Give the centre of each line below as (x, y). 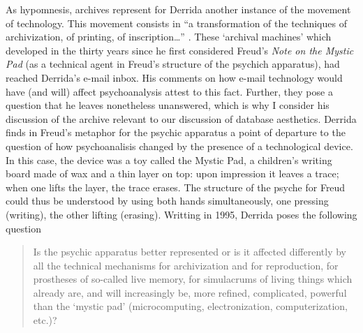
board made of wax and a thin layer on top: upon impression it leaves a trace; (172, 173)
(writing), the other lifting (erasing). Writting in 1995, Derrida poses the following (181, 214)
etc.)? (45, 320)
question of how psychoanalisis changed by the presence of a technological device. (179, 146)
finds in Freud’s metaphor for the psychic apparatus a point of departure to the (176, 132)
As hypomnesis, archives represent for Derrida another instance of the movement (178, 9)
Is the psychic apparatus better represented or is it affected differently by (190, 252)
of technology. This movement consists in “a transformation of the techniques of (176, 23)
